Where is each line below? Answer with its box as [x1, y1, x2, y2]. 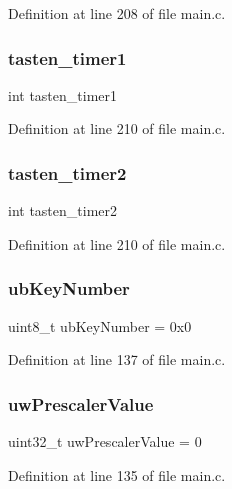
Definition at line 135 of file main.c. [8, 464, 226, 485]
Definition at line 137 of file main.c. [8, 349, 226, 370]
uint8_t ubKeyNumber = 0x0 [8, 315, 192, 336]
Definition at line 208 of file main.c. [8, 3, 226, 23]
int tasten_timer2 [8, 200, 118, 221]
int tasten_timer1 [8, 84, 118, 105]
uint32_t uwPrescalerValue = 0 [8, 431, 202, 452]
